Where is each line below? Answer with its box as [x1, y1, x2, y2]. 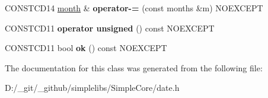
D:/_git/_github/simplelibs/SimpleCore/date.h [5, 81, 180, 94]
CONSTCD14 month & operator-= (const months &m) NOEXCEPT [5, 2, 263, 14]
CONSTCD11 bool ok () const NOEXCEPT [5, 42, 167, 54]
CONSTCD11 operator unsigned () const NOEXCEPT [5, 21, 215, 34]
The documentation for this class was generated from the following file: [5, 61, 263, 74]
